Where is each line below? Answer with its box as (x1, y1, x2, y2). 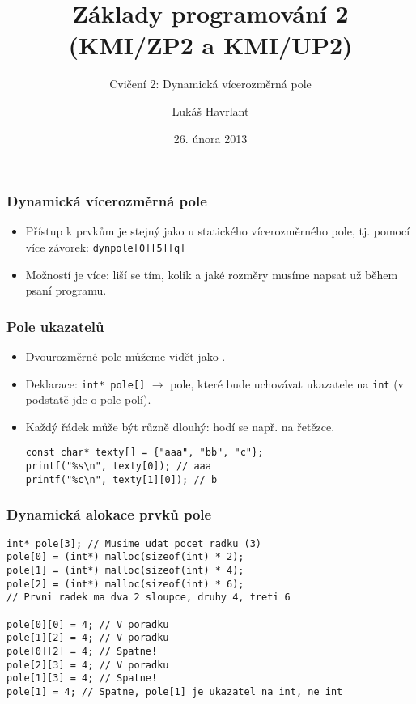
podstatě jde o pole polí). (25, 391, 151, 408)
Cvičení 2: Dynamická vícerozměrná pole (109, 75, 312, 92)
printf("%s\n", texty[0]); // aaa (25, 460, 211, 473)
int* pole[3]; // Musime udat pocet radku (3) (6, 537, 261, 549)
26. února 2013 (173, 129, 248, 146)
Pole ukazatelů (6, 316, 104, 336)
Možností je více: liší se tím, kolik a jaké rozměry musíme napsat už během (25, 265, 398, 282)
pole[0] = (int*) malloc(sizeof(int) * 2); (6, 551, 244, 563)
